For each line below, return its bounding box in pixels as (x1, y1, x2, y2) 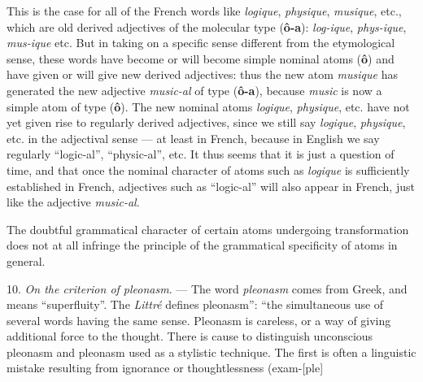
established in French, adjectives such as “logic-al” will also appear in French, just (7, 177, 415, 194)
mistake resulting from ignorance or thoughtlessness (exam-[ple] (7, 359, 324, 376)
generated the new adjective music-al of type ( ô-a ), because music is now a (7, 81, 382, 98)
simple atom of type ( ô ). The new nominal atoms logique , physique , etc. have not (7, 98, 410, 115)
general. (7, 252, 46, 269)
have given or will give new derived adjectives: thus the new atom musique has (7, 66, 398, 83)
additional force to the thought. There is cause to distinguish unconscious (7, 328, 373, 345)
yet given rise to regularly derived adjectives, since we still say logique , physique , (7, 114, 406, 131)
